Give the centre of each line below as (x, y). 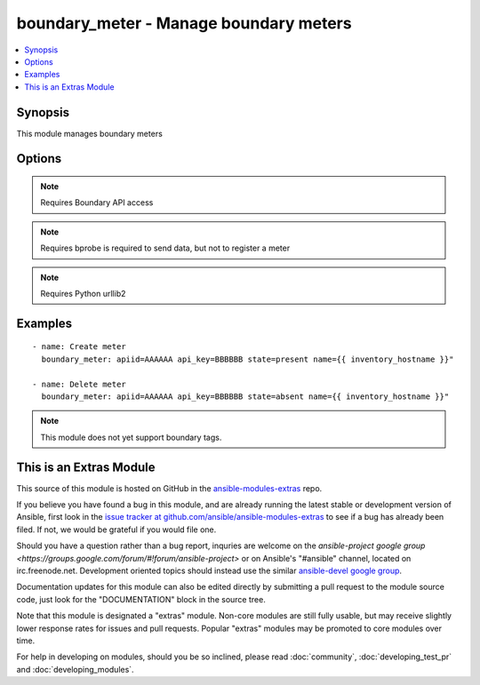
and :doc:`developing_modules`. (75, 669)
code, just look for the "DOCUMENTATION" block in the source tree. (141, 599)
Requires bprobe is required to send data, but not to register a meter (165, 248)
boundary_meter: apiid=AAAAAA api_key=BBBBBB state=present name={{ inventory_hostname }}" (248, 359)
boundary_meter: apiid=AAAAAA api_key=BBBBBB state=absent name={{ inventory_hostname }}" (245, 396)
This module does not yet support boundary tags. (131, 437)
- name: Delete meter (79, 384)
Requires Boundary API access (97, 203)
